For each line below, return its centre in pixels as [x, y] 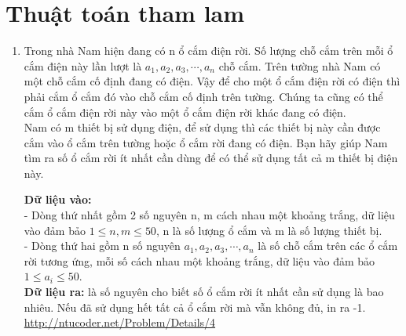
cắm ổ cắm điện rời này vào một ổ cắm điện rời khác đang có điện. [185, 112]
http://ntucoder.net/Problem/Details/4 [120, 322]
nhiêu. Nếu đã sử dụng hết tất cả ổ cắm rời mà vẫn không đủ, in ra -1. [195, 307]
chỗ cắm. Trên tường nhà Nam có [300, 65]
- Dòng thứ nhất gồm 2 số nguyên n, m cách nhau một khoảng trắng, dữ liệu [209, 215]
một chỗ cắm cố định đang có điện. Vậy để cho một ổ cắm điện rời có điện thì [212, 81]
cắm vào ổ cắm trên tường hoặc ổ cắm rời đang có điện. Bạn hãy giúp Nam [206, 142]
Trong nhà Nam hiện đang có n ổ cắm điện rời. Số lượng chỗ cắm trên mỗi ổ [208, 51]
